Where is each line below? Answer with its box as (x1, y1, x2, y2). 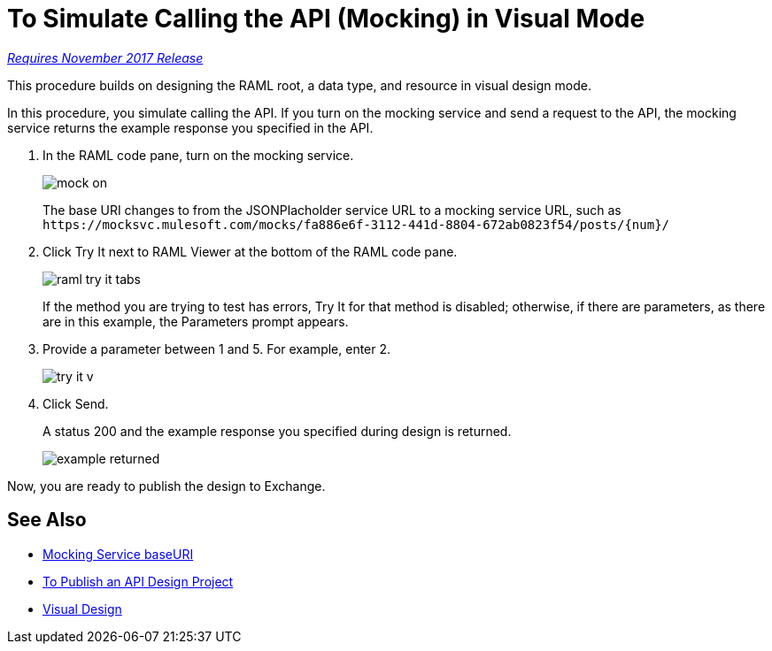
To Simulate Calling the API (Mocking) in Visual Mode (7, 4, 645, 34)
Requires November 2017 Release (7, 50, 204, 65)
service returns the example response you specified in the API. (7, 119, 374, 135)
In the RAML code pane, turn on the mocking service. (42, 147, 354, 163)
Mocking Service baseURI (42, 546, 194, 562)
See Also (7, 509, 87, 532)
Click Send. (42, 395, 109, 411)
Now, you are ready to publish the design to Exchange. (7, 478, 326, 494)
